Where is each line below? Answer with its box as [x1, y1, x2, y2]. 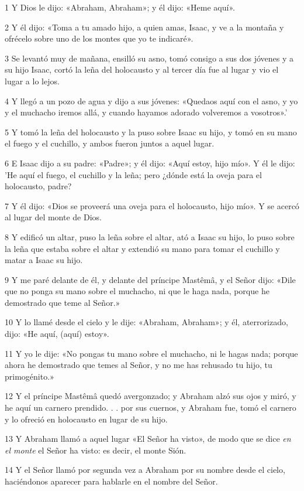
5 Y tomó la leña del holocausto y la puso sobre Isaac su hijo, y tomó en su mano [5, 125, 297, 138]
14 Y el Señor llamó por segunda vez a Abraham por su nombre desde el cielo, [5, 463, 285, 476]
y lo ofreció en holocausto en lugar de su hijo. [5, 412, 168, 425]
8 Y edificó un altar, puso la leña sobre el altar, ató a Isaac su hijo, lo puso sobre [5, 230, 295, 243]
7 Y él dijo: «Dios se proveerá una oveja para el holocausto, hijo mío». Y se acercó [5, 199, 299, 212]
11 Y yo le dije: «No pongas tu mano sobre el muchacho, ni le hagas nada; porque [5, 347, 298, 359]
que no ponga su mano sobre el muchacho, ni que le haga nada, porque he [5, 285, 270, 297]
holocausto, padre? [5, 180, 72, 192]
